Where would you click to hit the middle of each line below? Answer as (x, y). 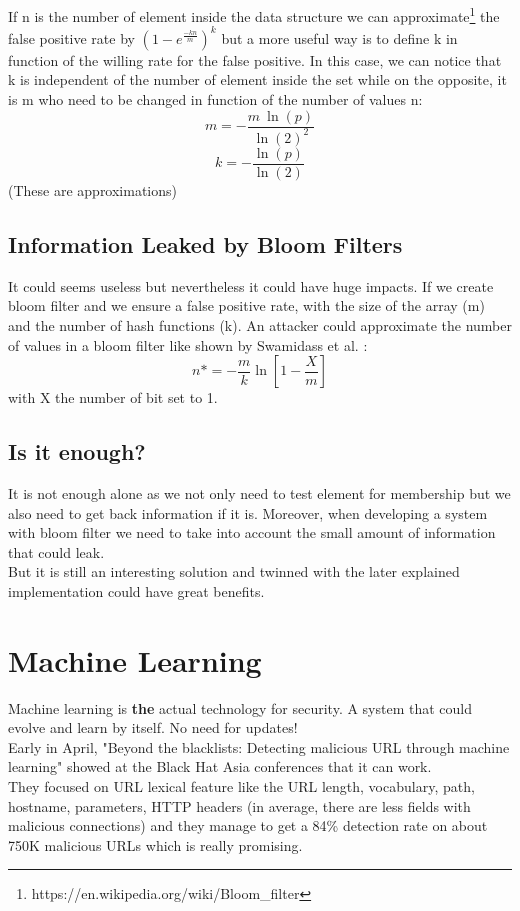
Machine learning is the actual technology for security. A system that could (240, 707)
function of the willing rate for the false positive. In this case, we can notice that (255, 59)
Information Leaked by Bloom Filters (205, 243)
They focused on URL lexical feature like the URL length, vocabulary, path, (241, 786)
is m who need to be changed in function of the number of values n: (215, 98)
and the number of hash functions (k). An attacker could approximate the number (260, 324)
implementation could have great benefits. (136, 590)
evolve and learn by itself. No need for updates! (153, 727)
